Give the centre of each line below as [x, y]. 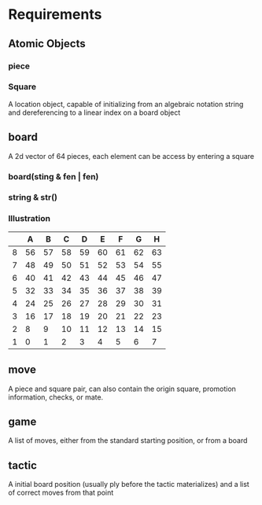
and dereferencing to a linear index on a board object [94, 112]
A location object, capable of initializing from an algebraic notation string [126, 104]
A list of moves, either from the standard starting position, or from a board [128, 440]
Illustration [30, 219]
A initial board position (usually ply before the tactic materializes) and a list [129, 485]
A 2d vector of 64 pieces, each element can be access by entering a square [131, 156]
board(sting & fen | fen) [54, 176]
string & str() [33, 197]
